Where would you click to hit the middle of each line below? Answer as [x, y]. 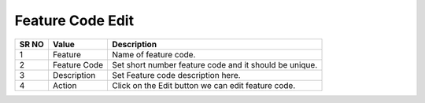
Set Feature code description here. [176, 75]
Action [65, 85]
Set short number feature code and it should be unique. [214, 64]
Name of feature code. [153, 54]
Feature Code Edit [74, 20]
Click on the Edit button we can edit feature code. [203, 85]
